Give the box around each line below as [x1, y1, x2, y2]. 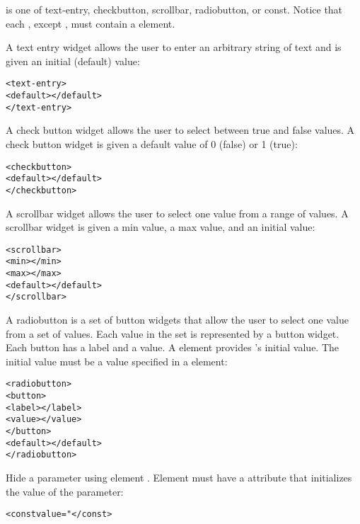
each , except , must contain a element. [6, 16, 175, 30]
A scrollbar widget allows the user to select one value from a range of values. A [6, 205, 349, 220]
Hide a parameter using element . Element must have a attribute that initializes [6, 469, 352, 484]
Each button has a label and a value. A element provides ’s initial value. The [6, 340, 339, 355]
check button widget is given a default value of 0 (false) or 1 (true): [6, 136, 298, 151]
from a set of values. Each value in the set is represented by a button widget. [6, 326, 339, 341]
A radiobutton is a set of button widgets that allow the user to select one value [6, 312, 349, 326]
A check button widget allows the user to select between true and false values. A [6, 123, 355, 137]
